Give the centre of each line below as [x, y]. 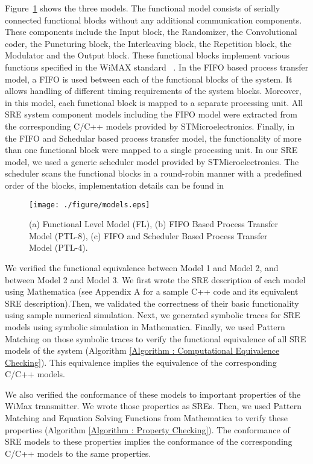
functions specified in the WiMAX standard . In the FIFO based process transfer [157, 67]
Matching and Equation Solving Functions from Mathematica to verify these [146, 418]
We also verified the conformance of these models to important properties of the [153, 394]
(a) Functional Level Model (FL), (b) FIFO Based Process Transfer [154, 224]
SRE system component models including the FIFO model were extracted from [151, 114]
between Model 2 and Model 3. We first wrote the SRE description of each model [155, 279]
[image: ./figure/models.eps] [90, 205]
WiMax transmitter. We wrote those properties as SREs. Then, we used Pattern [153, 406]
